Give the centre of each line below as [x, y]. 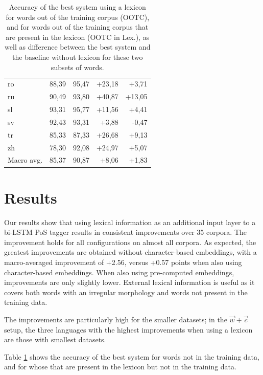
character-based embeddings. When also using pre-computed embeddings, [119, 272]
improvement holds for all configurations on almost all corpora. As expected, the [130, 242]
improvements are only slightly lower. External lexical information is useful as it [129, 282]
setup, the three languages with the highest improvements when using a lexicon [128, 329]
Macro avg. [25, 160]
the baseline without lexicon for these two [78, 57]
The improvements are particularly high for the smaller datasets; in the [116, 319]
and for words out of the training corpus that [78, 27]
